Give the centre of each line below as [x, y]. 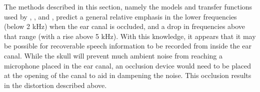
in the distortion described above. [55, 85]
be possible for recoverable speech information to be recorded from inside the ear [128, 46]
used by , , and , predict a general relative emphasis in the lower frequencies [120, 16]
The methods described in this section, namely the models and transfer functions [128, 6]
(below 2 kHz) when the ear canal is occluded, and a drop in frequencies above [125, 26]
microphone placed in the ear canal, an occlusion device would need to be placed [128, 65]
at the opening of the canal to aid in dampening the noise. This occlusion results [128, 75]
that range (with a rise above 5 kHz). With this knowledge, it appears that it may [130, 36]
